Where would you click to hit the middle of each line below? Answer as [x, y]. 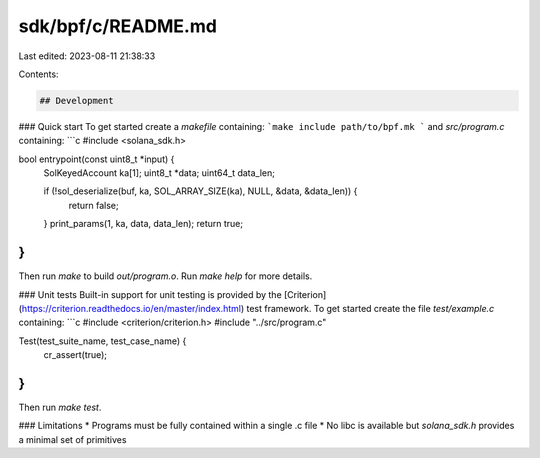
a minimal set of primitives [72, 439]
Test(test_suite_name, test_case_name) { [102, 341]
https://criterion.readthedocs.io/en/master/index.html [131, 308]
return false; [93, 205]
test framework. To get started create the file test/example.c [370, 308]
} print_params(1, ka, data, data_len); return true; [143, 224]
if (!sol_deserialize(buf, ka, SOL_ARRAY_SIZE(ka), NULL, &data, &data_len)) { [200, 191]
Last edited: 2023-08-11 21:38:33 [87, 56]
